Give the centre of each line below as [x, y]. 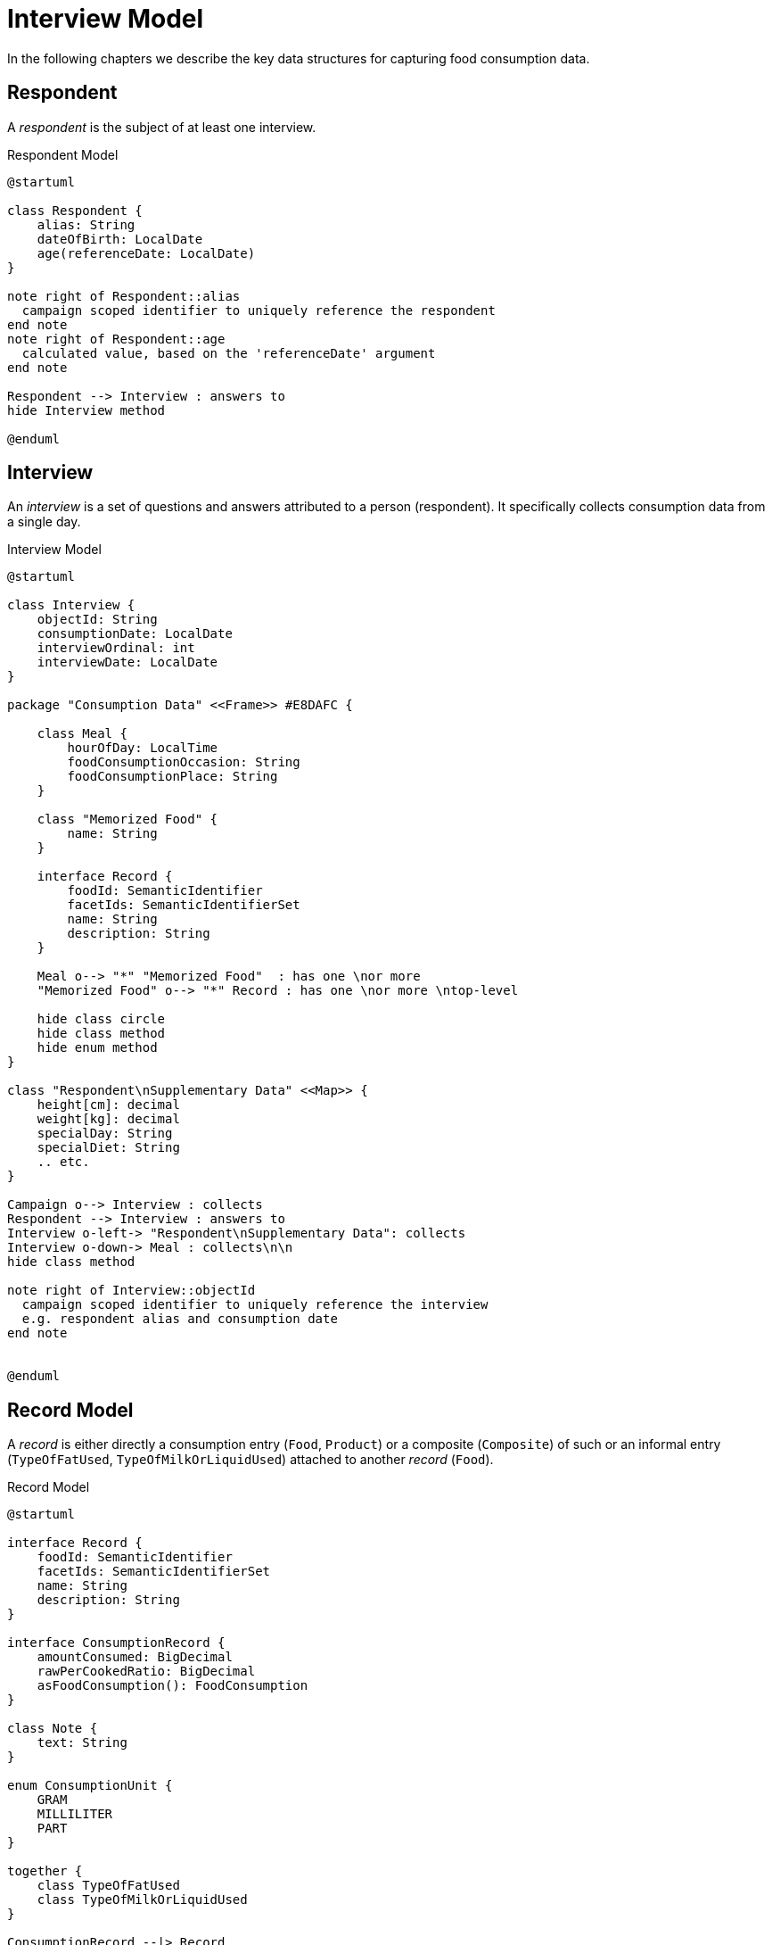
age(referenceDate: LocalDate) [146, 253]
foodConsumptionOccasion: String [184, 762]
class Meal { [82, 734]
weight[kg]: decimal [108, 1119]
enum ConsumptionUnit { [90, 1786]
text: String [82, 1743]
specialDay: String [105, 1134]
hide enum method [97, 1048]
